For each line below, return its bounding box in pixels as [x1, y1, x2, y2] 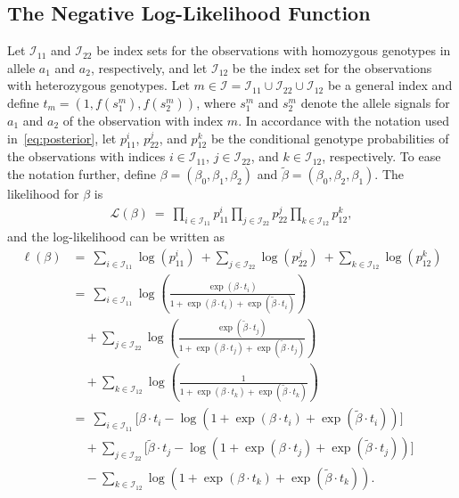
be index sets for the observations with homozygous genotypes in [96, 41, 451, 60]
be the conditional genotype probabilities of [210, 128, 449, 147]
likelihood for [7, 184, 79, 203]
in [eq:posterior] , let [7, 128, 117, 147]
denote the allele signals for [300, 93, 450, 111]
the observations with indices [7, 147, 166, 166]
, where [196, 93, 236, 111]
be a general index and [327, 76, 453, 94]
